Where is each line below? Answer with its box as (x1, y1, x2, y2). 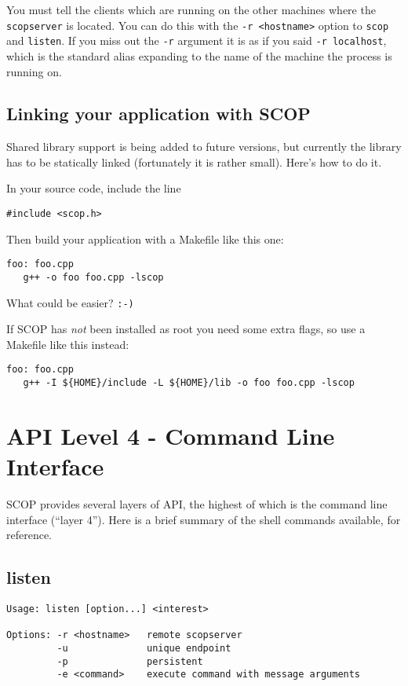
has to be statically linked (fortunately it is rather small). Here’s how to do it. (6, 153, 382, 170)
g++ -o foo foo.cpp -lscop (23, 271, 164, 283)
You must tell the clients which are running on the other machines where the (6, 2, 376, 17)
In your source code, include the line (6, 180, 181, 196)
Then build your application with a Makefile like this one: (6, 230, 284, 247)
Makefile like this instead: (6, 336, 129, 352)
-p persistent (56, 655, 203, 667)
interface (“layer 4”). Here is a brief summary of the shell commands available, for (6, 511, 401, 527)
